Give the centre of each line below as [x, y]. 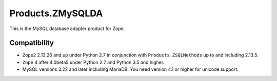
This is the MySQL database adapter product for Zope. [67, 29]
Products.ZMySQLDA [56, 13]
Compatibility [32, 43]
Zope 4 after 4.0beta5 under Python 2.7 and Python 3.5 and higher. [93, 62]
